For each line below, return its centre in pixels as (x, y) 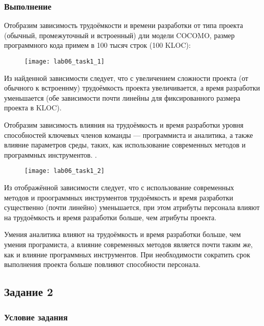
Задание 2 (29, 292)
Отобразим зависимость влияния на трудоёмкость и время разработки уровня (124, 125)
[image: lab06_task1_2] (65, 171)
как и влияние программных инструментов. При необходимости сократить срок (127, 254)
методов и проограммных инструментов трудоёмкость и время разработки (119, 197)
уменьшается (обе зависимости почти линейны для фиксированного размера (122, 97)
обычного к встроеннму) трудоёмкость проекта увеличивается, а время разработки (132, 88)
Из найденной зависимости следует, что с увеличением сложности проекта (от (126, 78)
